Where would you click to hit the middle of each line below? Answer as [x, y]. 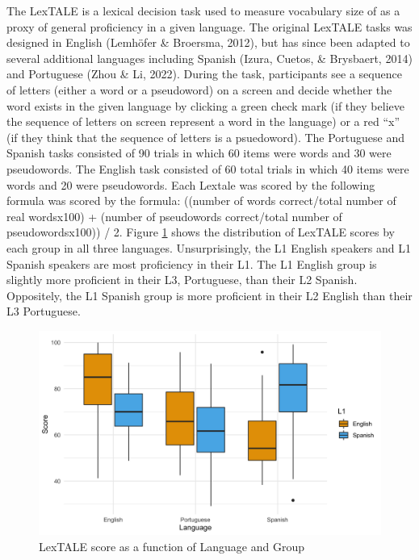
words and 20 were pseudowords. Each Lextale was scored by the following [191, 184]
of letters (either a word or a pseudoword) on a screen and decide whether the [199, 89]
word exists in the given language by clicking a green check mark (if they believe [205, 105]
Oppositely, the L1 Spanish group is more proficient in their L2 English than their [209, 295]
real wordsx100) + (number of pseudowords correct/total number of [174, 216]
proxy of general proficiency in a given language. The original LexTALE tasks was [209, 26]
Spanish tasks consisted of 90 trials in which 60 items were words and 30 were [199, 153]
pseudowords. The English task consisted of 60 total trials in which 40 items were [208, 168]
